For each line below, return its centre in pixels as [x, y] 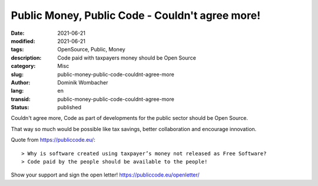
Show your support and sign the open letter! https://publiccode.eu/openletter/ [105, 175]
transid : [21, 99]
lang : [17, 91]
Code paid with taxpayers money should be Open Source [127, 58]
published [69, 107]
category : [23, 66]
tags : [17, 50]
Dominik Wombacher [83, 82]
